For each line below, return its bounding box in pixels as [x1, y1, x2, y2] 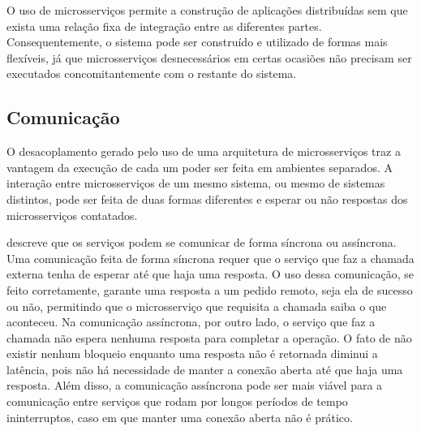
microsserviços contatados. [6, 206, 138, 223]
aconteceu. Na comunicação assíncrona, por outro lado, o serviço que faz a [6, 313, 376, 330]
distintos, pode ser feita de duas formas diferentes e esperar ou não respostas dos [6, 190, 408, 207]
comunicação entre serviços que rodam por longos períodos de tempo [6, 393, 348, 410]
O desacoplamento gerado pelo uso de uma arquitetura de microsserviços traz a [6, 143, 401, 160]
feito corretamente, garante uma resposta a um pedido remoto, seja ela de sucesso [6, 281, 413, 298]
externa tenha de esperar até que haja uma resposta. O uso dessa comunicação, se [6, 265, 414, 282]
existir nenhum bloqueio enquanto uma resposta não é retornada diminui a [6, 345, 378, 362]
